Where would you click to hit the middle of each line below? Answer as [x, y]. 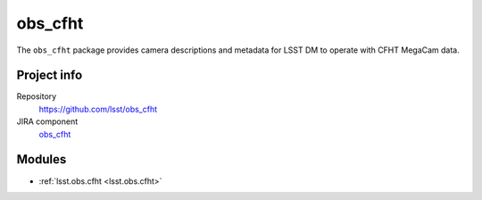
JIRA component [47, 121]
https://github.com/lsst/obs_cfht [98, 109]
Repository [37, 96]
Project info [50, 75]
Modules [42, 159]
